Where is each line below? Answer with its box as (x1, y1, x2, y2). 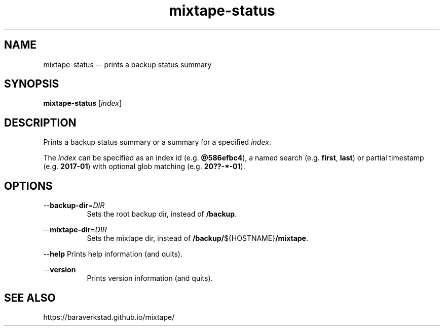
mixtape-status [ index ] (43, 99, 122, 108)
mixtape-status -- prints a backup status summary (43, 60, 212, 69)
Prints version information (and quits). (87, 274, 213, 283)
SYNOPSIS (4, 77, 59, 91)
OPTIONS (4, 179, 53, 192)
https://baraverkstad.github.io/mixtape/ (43, 312, 175, 321)
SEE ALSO (4, 291, 56, 304)
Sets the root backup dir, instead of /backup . (87, 210, 237, 219)
